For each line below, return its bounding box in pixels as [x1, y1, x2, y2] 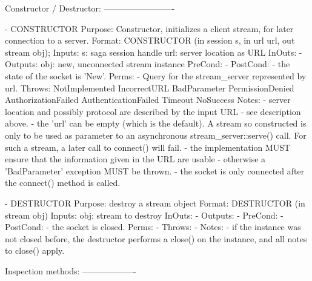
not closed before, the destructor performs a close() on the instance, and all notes [5, 232, 307, 245]
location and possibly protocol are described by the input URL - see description [5, 105, 301, 117]
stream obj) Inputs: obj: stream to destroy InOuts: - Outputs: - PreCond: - [5, 208, 284, 221]
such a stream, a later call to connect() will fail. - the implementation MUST [5, 140, 291, 153]
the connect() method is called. [5, 176, 121, 189]
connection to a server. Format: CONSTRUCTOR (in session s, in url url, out [5, 34, 295, 47]
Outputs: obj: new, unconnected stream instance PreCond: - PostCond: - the [5, 58, 290, 70]
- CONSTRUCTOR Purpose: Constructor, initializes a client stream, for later [5, 22, 294, 35]
